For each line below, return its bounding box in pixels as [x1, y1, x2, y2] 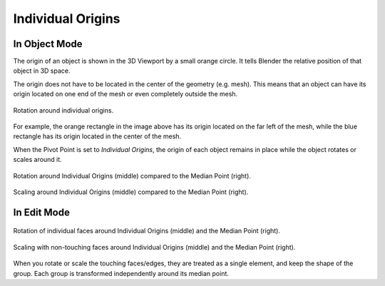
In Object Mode [13, 38, 83, 50]
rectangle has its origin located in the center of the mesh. [13, 132, 182, 141]
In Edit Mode [13, 206, 71, 218]
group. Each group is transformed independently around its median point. [13, 269, 230, 277]
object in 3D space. [13, 66, 71, 75]
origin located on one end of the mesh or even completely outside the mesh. [13, 90, 238, 98]
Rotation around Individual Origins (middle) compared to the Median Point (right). [13, 171, 251, 180]
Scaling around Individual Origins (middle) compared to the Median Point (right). [13, 188, 249, 196]
